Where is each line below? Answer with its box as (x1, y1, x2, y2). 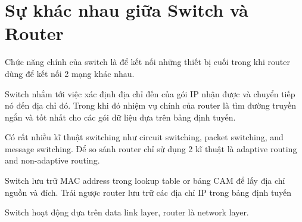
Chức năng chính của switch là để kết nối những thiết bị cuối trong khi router (5, 55, 290, 68)
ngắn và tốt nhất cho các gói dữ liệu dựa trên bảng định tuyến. (5, 110, 236, 123)
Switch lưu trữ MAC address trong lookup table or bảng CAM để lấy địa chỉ (5, 174, 285, 187)
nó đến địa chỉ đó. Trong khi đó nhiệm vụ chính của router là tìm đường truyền (5, 99, 297, 112)
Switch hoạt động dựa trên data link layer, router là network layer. (5, 206, 249, 218)
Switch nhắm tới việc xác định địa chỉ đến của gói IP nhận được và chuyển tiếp (5, 87, 295, 100)
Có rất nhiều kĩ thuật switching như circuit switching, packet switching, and (5, 131, 284, 143)
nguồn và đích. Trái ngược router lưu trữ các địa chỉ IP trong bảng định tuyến (5, 186, 292, 198)
